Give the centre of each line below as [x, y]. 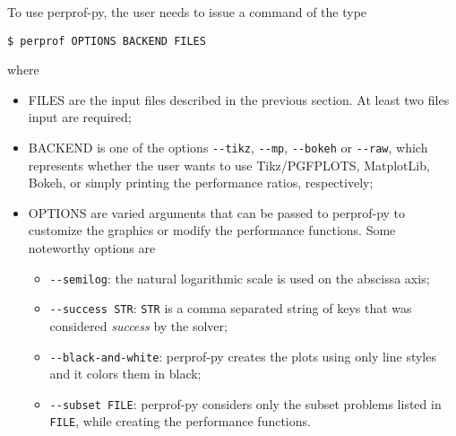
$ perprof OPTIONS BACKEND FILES [107, 41]
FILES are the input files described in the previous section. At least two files [239, 99]
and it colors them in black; [125, 374]
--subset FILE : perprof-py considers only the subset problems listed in [245, 403]
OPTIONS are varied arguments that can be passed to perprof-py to [217, 212]
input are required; [80, 117]
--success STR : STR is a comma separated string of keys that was [231, 308]
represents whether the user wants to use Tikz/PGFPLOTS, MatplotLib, [229, 165]
